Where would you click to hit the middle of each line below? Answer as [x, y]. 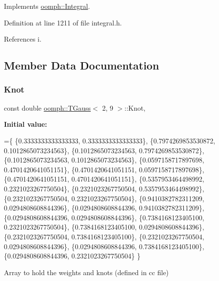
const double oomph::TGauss [48, 107]
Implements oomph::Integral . [47, 6]
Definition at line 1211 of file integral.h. [63, 22]
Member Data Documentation [82, 65]
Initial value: [26, 124]
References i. [23, 39]
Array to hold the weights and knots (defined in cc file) [86, 272]
